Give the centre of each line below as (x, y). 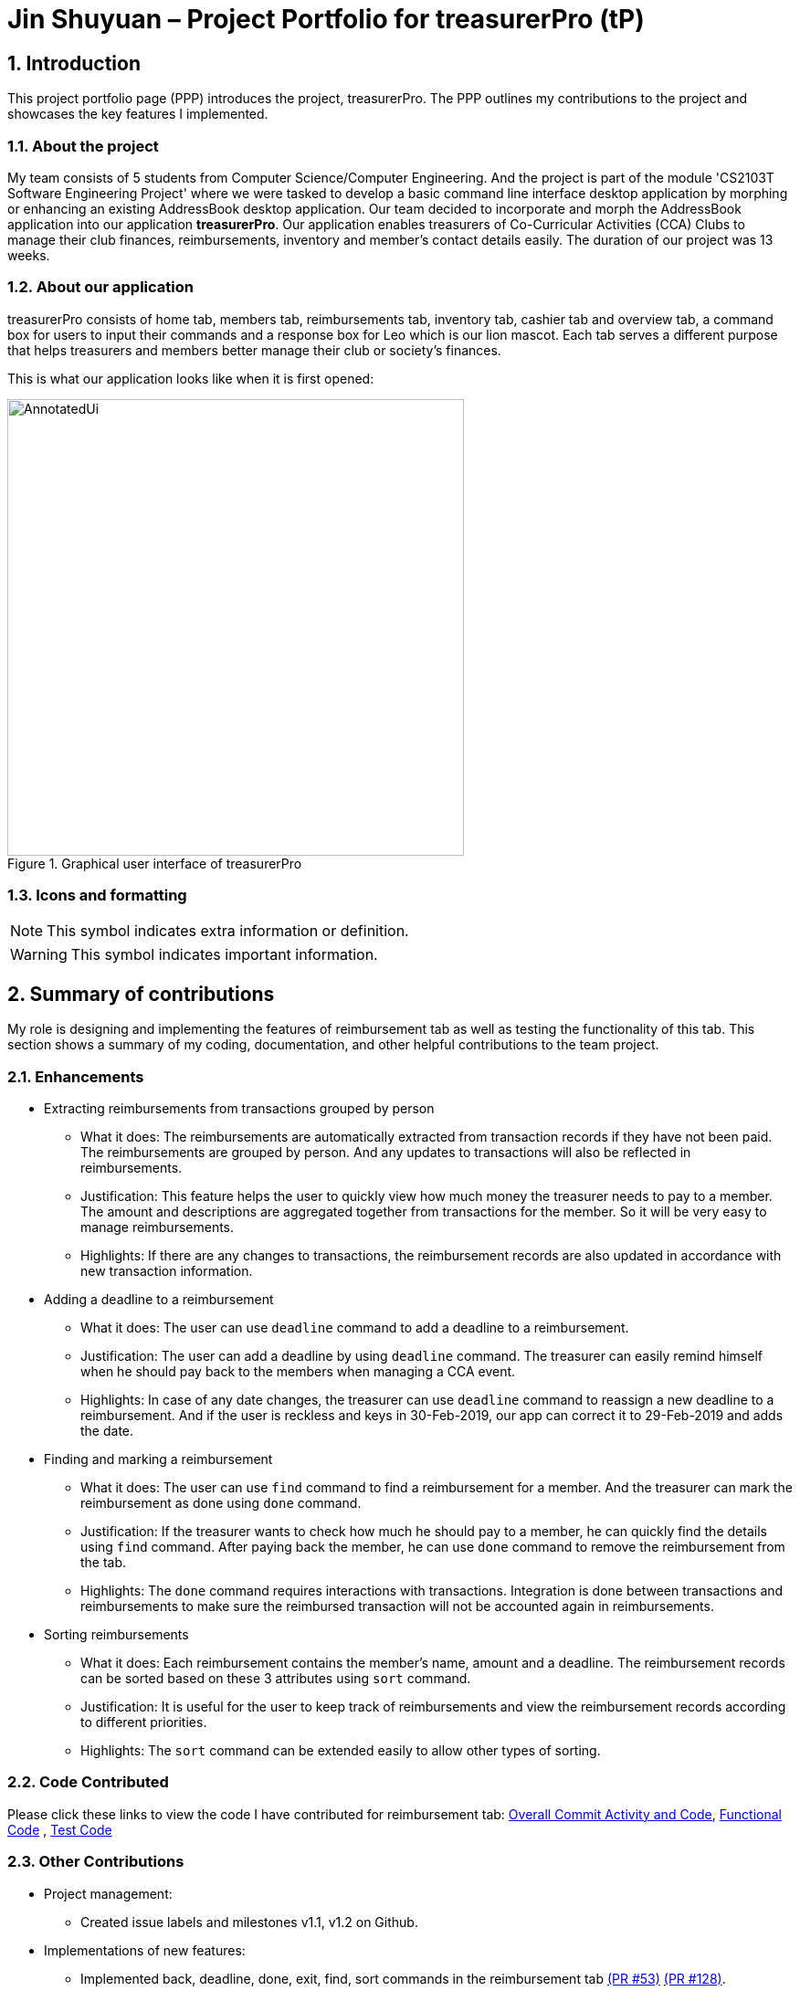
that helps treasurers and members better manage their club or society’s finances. (254, 350)
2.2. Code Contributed (88, 1782)
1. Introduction (74, 63)
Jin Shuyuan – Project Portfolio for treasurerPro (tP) (326, 19)
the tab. (104, 1563)
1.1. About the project (83, 146)
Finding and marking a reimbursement (158, 1459)
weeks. (29, 255)
